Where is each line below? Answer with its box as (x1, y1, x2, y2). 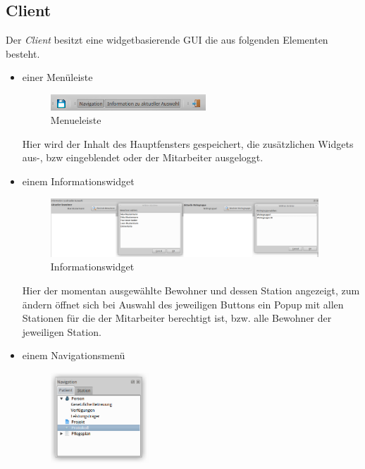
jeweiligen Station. (22, 324, 101, 339)
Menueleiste (50, 113, 101, 127)
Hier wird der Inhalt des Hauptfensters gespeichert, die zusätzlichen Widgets (22, 136, 354, 151)
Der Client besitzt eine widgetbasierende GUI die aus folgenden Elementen (6, 32, 328, 47)
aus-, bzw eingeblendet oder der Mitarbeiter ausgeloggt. (22, 150, 264, 165)
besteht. (6, 46, 40, 61)
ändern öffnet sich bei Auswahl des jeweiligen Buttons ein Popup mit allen (22, 296, 344, 311)
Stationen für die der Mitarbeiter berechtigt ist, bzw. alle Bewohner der (22, 311, 332, 325)
